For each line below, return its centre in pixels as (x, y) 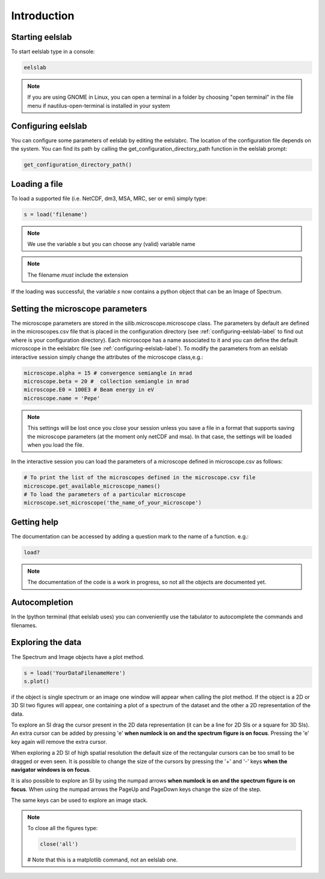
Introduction (43, 16)
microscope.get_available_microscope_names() (92, 486)
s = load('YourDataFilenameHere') (75, 673)
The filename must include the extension (78, 275)
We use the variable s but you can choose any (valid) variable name (111, 244)
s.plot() (37, 681)
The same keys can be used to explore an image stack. (79, 800)
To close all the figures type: (63, 828)
